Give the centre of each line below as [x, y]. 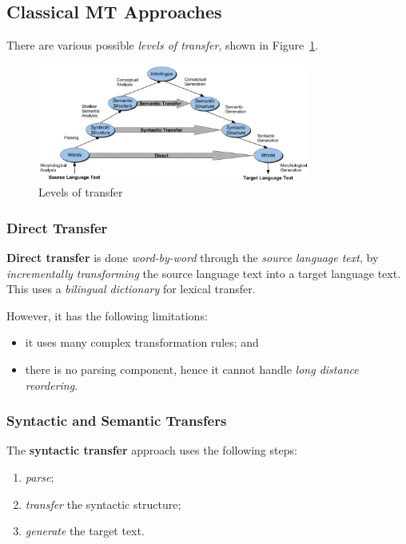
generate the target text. [85, 531]
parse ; [40, 476]
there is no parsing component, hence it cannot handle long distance [192, 369]
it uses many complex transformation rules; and [142, 342]
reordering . [52, 385]
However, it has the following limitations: [107, 315]
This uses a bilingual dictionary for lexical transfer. [131, 289]
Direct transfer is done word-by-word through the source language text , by [193, 257]
